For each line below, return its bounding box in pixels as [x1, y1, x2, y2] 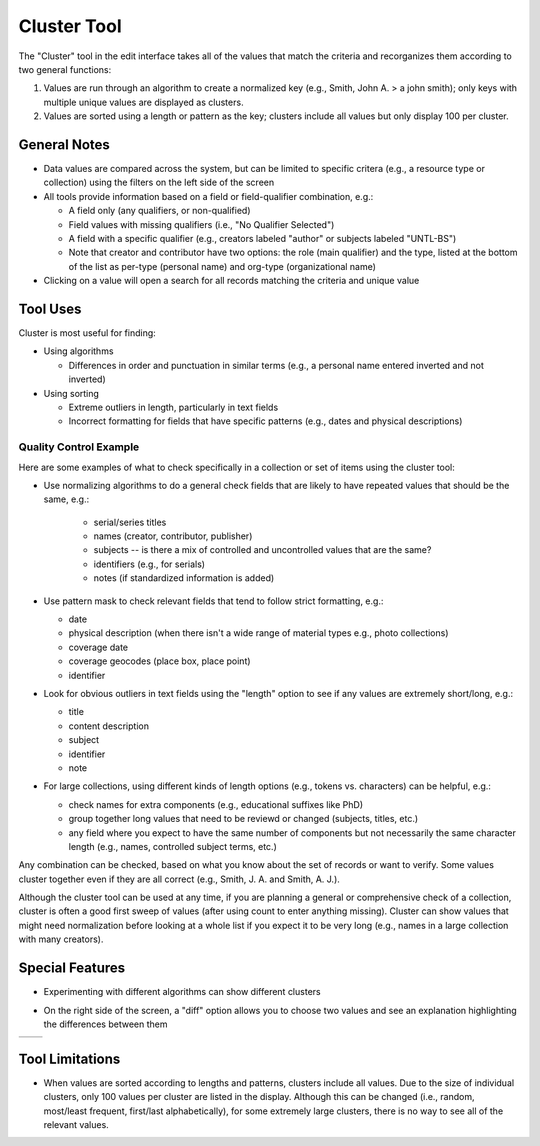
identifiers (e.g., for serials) [93, 558, 205, 570]
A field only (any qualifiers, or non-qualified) [68, 205, 251, 217]
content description [68, 720, 150, 732]
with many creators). [18, 933, 104, 945]
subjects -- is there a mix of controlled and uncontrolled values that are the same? [93, 544, 432, 556]
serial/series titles [93, 516, 167, 528]
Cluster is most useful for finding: [18, 327, 157, 339]
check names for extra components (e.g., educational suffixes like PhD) [68, 798, 364, 810]
